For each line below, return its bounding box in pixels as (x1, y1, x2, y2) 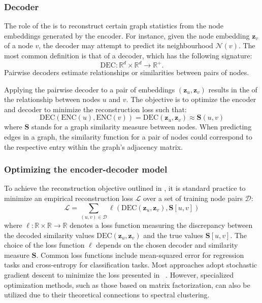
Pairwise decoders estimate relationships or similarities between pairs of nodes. (4, 67, 249, 78)
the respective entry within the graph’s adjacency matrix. (4, 141, 183, 152)
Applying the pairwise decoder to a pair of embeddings (4, 84, 175, 94)
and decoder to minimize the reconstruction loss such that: (4, 104, 187, 114)
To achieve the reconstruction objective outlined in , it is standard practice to (4, 183, 246, 193)
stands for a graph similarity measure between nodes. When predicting (31, 121, 252, 132)
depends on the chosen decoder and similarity (96, 240, 238, 250)
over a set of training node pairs (143, 193, 243, 204)
